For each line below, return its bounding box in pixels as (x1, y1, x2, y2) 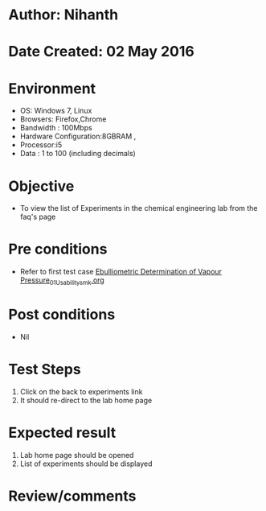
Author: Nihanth (8, 6, 119, 24)
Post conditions (8, 306, 116, 323)
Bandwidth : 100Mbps (19, 123, 92, 133)
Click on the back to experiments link (19, 386, 143, 396)
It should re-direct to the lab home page (19, 395, 153, 405)
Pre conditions (8, 240, 108, 258)
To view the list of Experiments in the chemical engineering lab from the (19, 204, 259, 213)
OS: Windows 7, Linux (19, 106, 92, 116)
